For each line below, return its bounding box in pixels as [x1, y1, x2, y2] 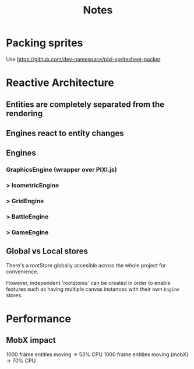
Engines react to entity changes [6, 128, 124, 138]
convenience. [6, 268, 39, 275]
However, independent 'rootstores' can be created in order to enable [6, 279, 171, 286]
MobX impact [6, 335, 57, 345]
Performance [6, 312, 72, 325]
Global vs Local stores [6, 246, 89, 256]
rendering [6, 109, 43, 119]
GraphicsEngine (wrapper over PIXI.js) [6, 166, 118, 174]
